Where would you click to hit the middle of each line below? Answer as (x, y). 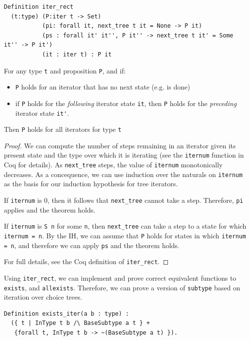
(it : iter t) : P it (77, 54)
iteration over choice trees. (43, 297)
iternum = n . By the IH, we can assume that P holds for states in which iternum (125, 235)
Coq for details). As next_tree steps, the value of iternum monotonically (113, 165)
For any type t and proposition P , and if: (65, 70)
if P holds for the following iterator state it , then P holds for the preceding (126, 103)
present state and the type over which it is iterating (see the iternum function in (124, 155)
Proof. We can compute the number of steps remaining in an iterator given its (120, 145)
